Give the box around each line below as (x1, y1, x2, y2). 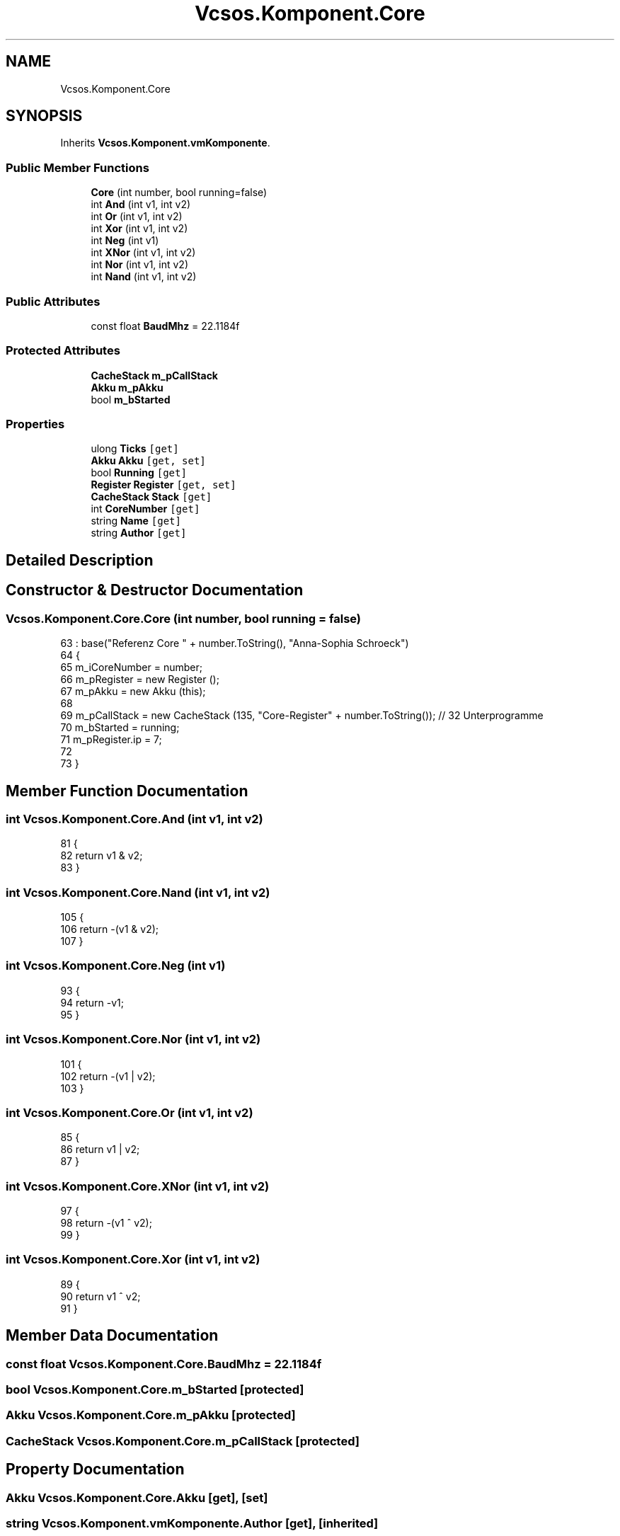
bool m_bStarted (91, 393, 171, 406)
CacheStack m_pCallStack (91, 369, 218, 382)
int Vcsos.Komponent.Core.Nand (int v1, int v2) (6, 885, 270, 900)
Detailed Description (6, 551, 154, 569)
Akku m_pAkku (91, 381, 163, 394)
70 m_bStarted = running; (60, 721, 180, 734)
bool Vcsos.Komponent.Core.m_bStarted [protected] (6, 1382, 304, 1397)
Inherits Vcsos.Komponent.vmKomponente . (60, 137, 270, 149)
